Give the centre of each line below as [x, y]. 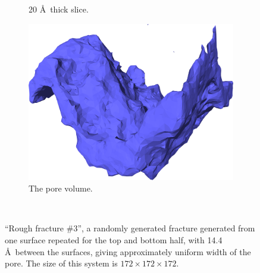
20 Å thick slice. [59, 9]
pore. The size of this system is [61, 263]
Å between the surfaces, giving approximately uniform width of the [128, 251]
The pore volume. [61, 188]
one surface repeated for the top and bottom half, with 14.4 [114, 240]
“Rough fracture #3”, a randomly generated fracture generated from [130, 228]
